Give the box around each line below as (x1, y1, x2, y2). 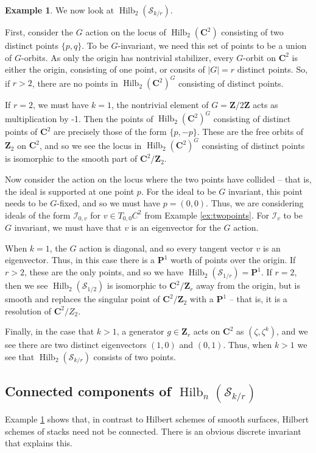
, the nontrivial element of (111, 98, 209, 111)
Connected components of (5, 382, 171, 400)
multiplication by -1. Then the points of (5, 112, 153, 125)
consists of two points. (93, 350, 176, 363)
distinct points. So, (237, 63, 308, 76)
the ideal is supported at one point (5, 184, 135, 197)
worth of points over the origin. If (170, 253, 296, 266)
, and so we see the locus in (39, 139, 142, 151)
